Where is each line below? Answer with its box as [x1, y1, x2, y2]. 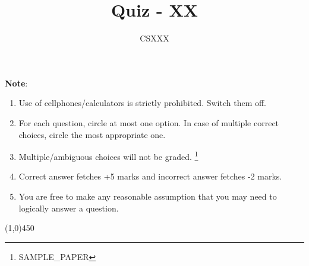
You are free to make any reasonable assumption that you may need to [18, 190, 277, 202]
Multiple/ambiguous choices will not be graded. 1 [18, 149, 198, 162]
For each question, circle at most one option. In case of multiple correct [18, 116, 279, 129]
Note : [5, 76, 28, 89]
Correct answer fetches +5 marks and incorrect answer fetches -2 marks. [18, 170, 282, 182]
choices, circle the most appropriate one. [18, 128, 166, 140]
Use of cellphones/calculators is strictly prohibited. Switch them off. [18, 97, 267, 109]
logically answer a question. [18, 201, 119, 214]
